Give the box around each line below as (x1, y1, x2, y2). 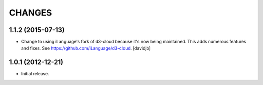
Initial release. (21, 71, 49, 77)
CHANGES (9, 7, 52, 18)
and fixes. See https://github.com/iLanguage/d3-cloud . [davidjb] (21, 45, 151, 51)
